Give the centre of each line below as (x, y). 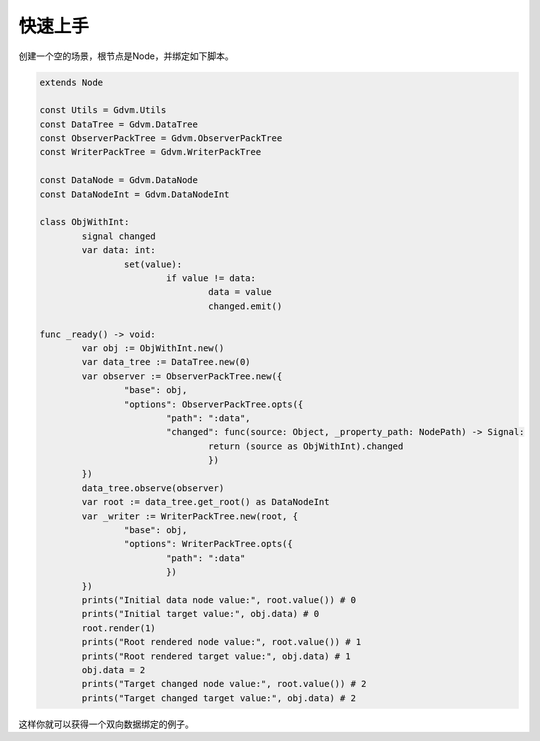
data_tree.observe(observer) (153, 488)
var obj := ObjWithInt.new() (153, 348)
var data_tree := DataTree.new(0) (166, 362)
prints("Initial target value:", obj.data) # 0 (200, 614)
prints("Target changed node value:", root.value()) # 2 (224, 684)
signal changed (119, 236)
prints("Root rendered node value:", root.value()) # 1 (221, 642)
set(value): (153, 264)
